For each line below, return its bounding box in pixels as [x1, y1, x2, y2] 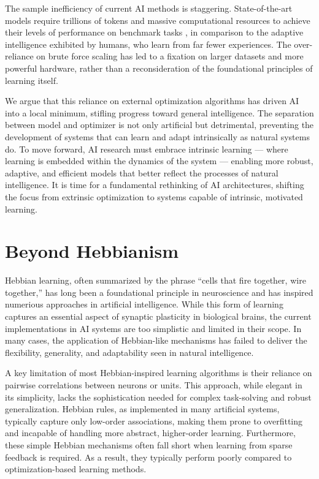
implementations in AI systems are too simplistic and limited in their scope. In [5, 322, 302, 334]
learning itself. [5, 74, 58, 86]
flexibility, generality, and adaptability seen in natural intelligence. [5, 345, 254, 358]
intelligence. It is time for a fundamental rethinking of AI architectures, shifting [5, 178, 304, 191]
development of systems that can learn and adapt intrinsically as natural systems [5, 130, 310, 143]
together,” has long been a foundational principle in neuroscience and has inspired [5, 285, 313, 298]
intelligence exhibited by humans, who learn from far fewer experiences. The [5, 37, 291, 50]
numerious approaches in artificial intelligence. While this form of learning [5, 298, 283, 311]
